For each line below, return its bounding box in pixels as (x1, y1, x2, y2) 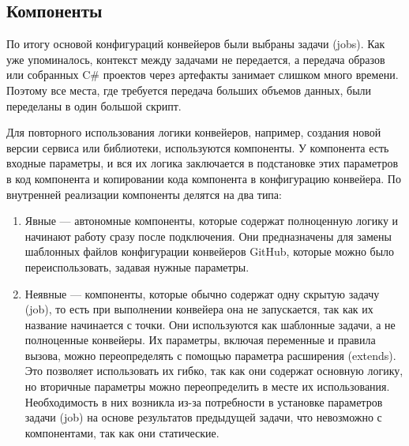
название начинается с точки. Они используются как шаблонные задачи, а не (24, 316, 396, 332)
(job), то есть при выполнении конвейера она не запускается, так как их (24, 301, 373, 317)
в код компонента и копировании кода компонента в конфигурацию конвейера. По (6, 170, 401, 186)
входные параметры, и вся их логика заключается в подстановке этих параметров (6, 155, 398, 171)
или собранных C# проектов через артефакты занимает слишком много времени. (6, 66, 399, 83)
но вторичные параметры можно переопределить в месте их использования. (24, 378, 390, 395)
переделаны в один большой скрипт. (6, 97, 182, 114)
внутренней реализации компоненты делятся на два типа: (6, 186, 282, 202)
